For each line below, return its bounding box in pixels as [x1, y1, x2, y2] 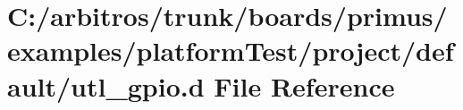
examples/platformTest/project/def [7, 32, 454, 69]
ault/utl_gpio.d [7, 67, 205, 104]
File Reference [214, 67, 395, 104]
